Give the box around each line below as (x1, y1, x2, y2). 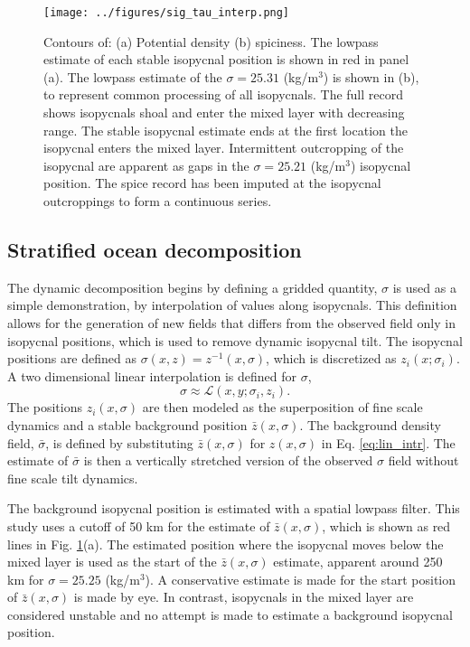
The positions (7, 398, 82, 417)
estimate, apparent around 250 (273, 552, 443, 571)
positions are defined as (7, 349, 136, 368)
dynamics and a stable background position (7, 415, 248, 434)
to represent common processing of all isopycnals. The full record (43, 85, 404, 104)
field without (388, 451, 459, 470)
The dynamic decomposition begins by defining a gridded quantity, (7, 277, 378, 296)
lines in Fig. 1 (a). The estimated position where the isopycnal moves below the (7, 534, 444, 553)
